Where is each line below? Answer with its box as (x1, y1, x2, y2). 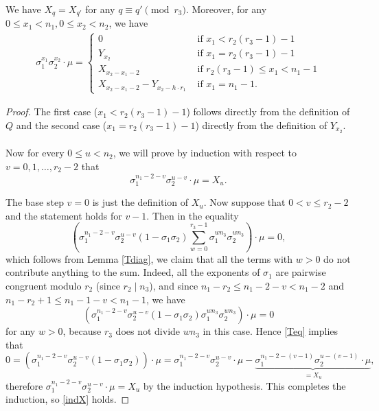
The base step (5, 195, 64, 209)
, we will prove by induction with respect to (113, 145, 297, 160)
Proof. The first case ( (5, 104, 98, 119)
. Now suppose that (203, 195, 286, 209)
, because (62, 324, 102, 338)
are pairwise (275, 265, 326, 279)
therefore (5, 378, 43, 392)
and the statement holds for (5, 208, 122, 222)
